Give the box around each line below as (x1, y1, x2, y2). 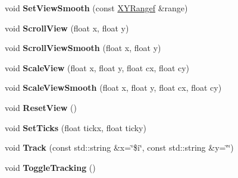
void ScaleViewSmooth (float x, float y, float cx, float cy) (5, 81, 222, 94)
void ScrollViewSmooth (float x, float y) (5, 42, 161, 54)
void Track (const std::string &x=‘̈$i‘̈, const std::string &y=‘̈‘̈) (5, 141, 234, 154)
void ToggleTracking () (5, 161, 96, 173)
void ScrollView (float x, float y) (5, 21, 129, 34)
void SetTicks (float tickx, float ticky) (5, 121, 146, 133)
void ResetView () (5, 101, 77, 113)
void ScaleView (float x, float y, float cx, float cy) (5, 61, 190, 74)
